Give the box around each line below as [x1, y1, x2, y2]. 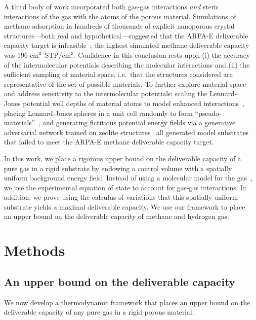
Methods [4, 240, 65, 260]
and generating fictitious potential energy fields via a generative [43, 117, 236, 128]
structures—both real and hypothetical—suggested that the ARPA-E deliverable [4, 30, 248, 40]
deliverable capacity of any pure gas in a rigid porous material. [4, 307, 194, 317]
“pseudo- [195, 107, 221, 118]
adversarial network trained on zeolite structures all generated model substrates [4, 127, 249, 137]
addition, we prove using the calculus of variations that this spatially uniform [4, 192, 238, 202]
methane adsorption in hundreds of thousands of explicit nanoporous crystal [4, 21, 235, 31]
